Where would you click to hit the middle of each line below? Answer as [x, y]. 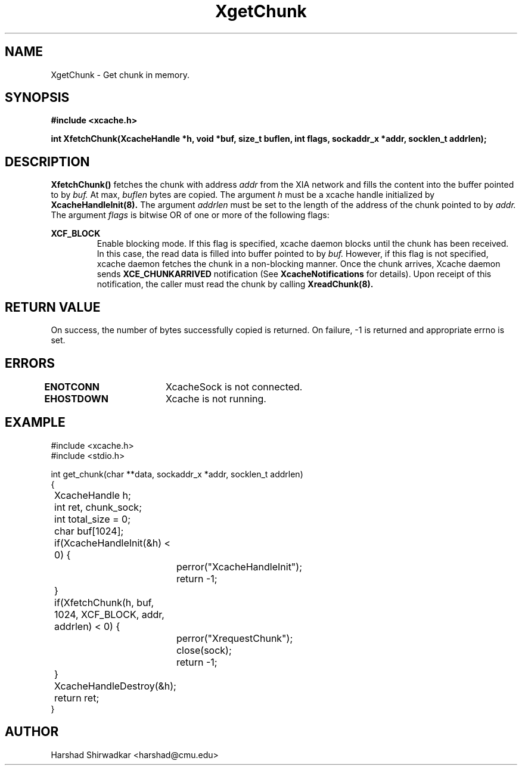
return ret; [77, 698]
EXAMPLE [35, 423]
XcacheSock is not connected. [234, 386]
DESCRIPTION [47, 162]
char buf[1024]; [89, 531]
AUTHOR [32, 732]
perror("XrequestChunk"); [234, 638]
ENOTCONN [72, 386]
